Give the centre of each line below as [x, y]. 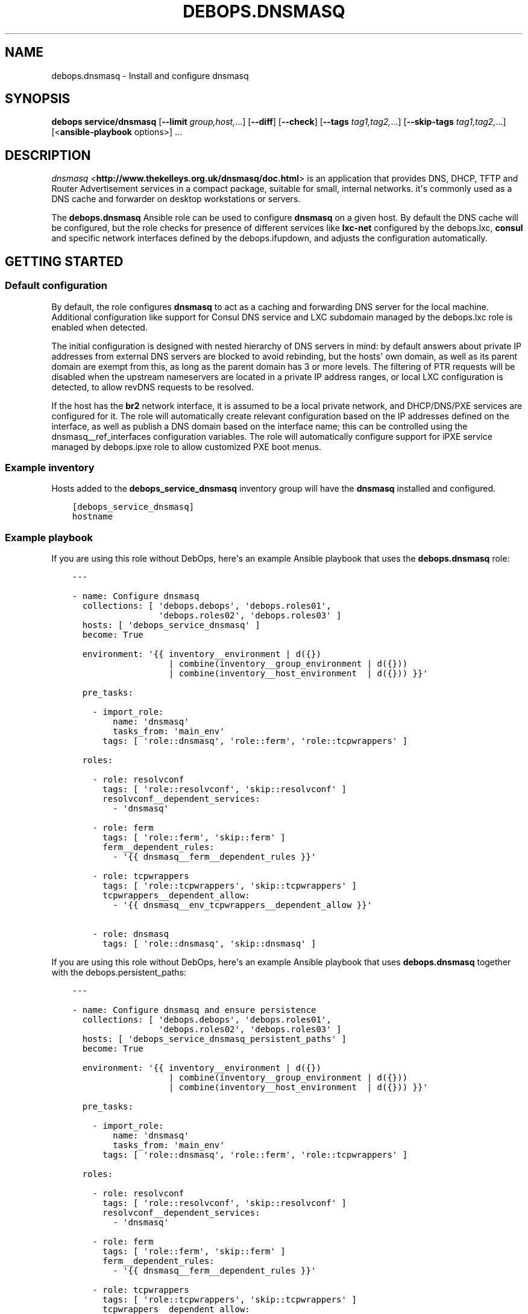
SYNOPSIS [38, 99]
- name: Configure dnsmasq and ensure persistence [194, 1010]
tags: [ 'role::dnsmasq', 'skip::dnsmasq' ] [209, 944]
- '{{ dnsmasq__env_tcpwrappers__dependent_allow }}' [243, 905]
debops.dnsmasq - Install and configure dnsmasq [150, 75]
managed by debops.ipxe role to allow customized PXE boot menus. [187, 446]
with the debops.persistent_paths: [119, 972]
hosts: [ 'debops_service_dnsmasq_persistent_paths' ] [214, 1039]
